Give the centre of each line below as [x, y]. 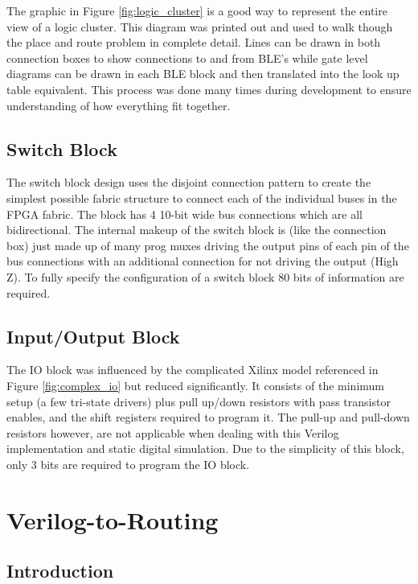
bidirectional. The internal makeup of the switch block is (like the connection [197, 230]
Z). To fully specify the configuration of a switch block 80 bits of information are [205, 276]
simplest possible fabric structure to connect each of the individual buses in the [202, 197]
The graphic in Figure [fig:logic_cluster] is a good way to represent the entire [197, 10]
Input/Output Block [93, 336]
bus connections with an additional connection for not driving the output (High [203, 261]
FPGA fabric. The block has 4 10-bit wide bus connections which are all [184, 214]
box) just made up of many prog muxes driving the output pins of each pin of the [208, 245]
